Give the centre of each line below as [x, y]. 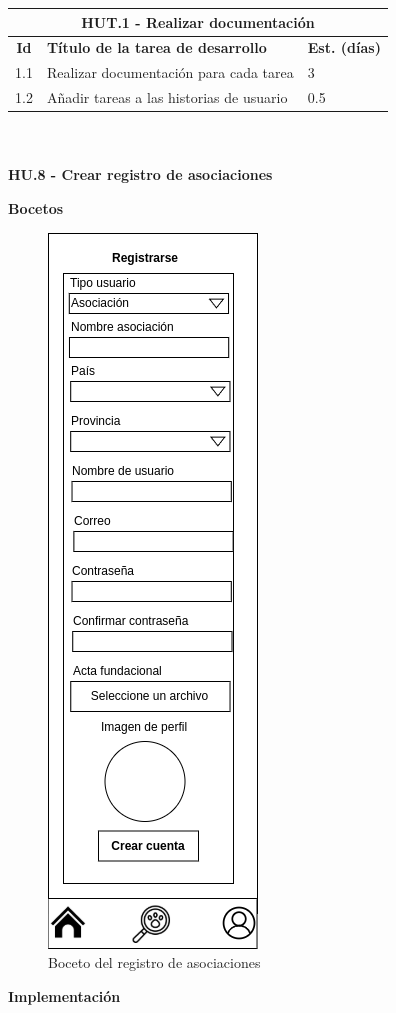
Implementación [64, 995]
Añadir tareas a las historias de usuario [167, 97]
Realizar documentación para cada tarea [170, 72]
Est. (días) [344, 47]
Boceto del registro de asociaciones [154, 962]
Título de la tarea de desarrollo [156, 47]
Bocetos [36, 207]
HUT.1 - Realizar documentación [198, 21]
